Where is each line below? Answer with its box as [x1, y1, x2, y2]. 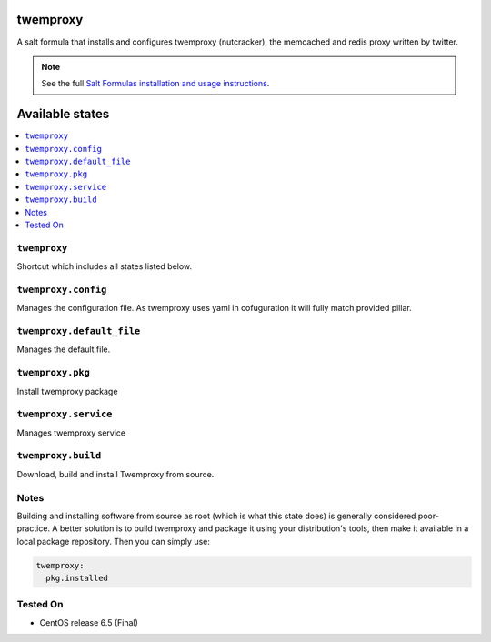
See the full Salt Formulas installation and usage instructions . [41, 78, 270, 89]
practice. [16, 523, 50, 534]
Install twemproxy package [16, 386, 118, 396]
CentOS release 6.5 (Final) [39, 617, 138, 627]
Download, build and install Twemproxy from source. [16, 468, 215, 479]
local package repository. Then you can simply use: [16, 536, 211, 547]
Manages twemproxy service [16, 427, 126, 438]
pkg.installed [45, 573, 109, 584]
